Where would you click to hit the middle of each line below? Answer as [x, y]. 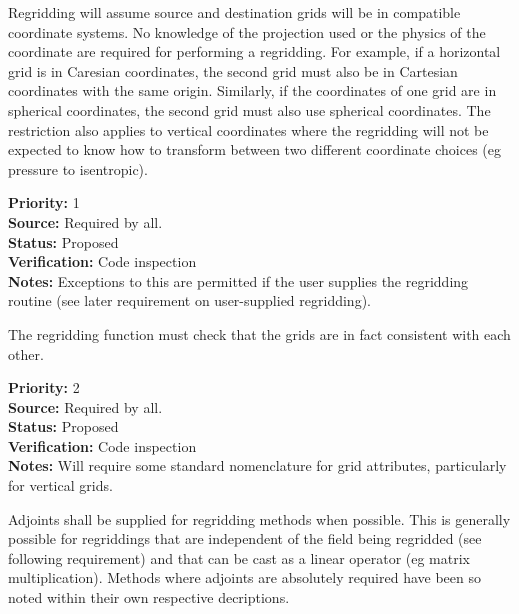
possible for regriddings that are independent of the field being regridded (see [245, 538]
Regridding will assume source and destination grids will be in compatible [234, 12]
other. [26, 353]
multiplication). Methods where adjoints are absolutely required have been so [244, 577]
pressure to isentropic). [78, 168]
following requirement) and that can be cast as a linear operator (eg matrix [239, 557]
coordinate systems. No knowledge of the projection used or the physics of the [247, 31]
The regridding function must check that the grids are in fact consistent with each [259, 333]
